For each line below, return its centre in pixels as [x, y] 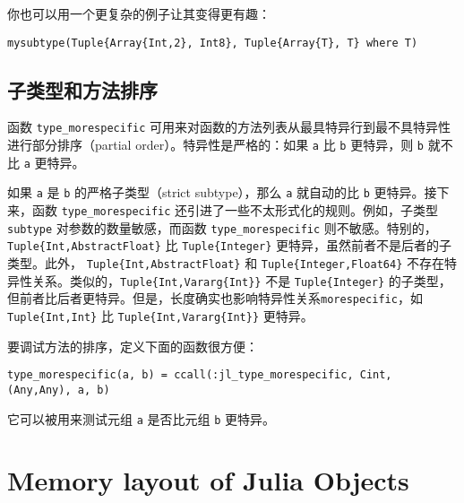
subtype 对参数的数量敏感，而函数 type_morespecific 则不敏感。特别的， [222, 227]
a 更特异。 [54, 162]
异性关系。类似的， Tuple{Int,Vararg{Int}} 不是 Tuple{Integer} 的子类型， [229, 280]
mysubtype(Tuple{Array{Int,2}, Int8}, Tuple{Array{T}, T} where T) [213, 43]
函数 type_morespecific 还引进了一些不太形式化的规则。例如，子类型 [235, 210]
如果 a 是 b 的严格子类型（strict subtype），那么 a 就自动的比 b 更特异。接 [222, 192]
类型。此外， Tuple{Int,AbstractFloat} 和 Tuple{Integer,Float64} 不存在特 [232, 263]
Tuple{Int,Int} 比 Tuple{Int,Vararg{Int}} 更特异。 [160, 316]
